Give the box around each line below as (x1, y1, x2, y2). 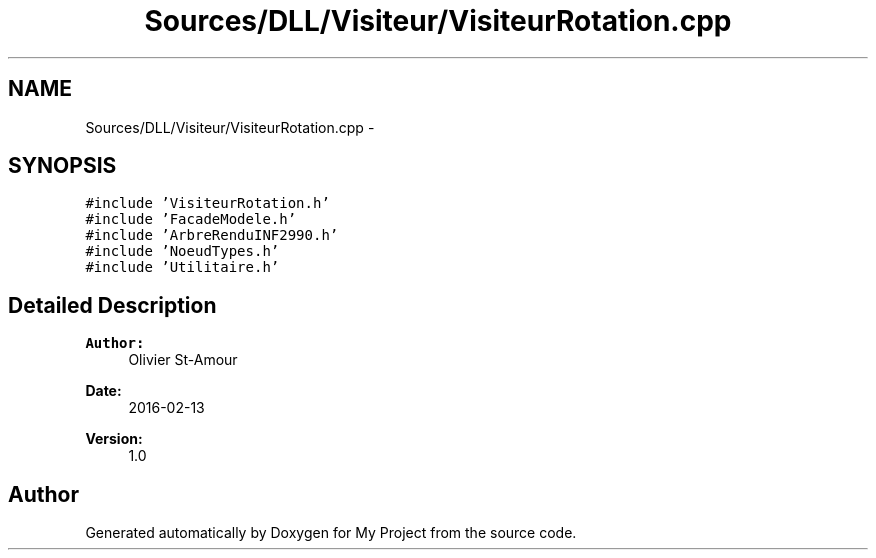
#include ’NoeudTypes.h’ (85, 243, 280, 260)
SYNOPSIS (8, 153, 117, 179)
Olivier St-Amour (128, 351, 238, 369)
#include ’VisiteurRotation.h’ (85, 195, 330, 212)
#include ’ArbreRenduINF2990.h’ (85, 227, 339, 244)
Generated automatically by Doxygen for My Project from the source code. (85, 524, 577, 542)
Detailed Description (8, 292, 217, 318)
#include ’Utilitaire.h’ (85, 259, 280, 276)
